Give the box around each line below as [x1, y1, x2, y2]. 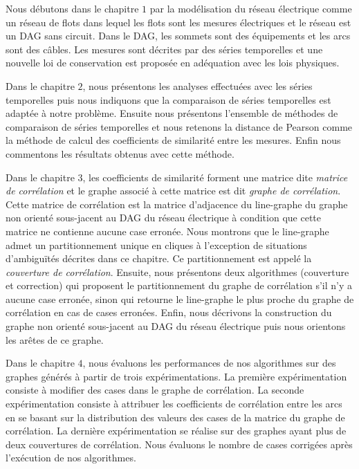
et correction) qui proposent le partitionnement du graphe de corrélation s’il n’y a [6, 278, 352, 293]
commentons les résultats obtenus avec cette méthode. [6, 146, 234, 160]
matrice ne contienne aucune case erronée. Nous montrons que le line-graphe [6, 223, 329, 238]
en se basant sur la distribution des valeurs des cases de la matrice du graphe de [6, 410, 345, 424]
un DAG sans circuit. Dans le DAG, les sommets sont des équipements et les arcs [6, 28, 351, 43]
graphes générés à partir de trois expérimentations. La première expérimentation [6, 369, 347, 383]
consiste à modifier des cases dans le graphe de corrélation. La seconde [6, 383, 304, 397]
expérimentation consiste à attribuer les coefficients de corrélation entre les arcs [6, 396, 342, 411]
